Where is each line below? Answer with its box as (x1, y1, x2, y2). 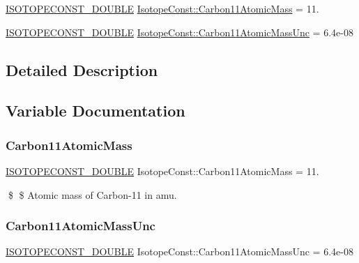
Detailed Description (6, 59, 158, 80)
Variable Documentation (6, 100, 185, 121)
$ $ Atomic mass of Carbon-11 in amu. (8, 187, 177, 202)
